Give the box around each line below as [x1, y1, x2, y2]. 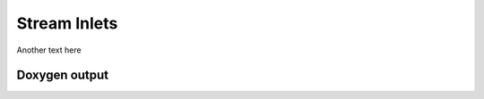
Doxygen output [16, 68, 109, 83]
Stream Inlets [16, 13, 118, 33]
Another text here [16, 45, 82, 55]
